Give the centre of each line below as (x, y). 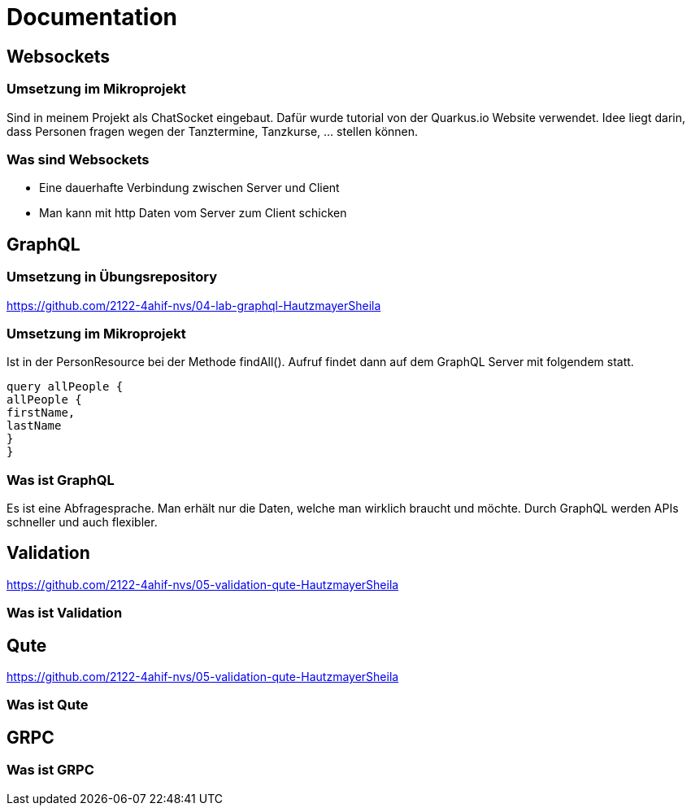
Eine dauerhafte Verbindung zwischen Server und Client (189, 188)
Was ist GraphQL (61, 480)
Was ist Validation (65, 613)
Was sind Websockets (78, 159)
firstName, (41, 413)
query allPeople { (65, 387)
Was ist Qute (48, 705)
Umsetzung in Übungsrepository (112, 277)
